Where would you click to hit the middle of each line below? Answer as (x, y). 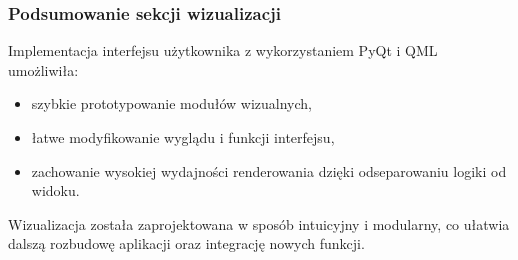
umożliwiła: (43, 69)
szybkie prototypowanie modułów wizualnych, (171, 103)
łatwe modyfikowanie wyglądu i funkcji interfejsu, (183, 137)
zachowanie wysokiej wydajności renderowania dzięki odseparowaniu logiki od (269, 170)
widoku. (55, 190)
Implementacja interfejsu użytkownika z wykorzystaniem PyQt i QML (223, 50)
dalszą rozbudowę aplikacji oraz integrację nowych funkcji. (186, 243)
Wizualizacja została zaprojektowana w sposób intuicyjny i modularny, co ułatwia (259, 223)
